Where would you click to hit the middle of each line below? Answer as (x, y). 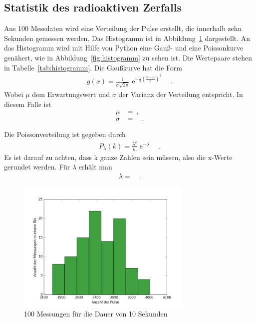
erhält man (95, 167)
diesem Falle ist (28, 104)
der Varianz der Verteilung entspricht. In (181, 94)
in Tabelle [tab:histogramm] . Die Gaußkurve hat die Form (93, 67)
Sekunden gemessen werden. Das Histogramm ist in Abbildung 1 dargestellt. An (127, 38)
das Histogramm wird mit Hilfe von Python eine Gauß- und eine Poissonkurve (124, 48)
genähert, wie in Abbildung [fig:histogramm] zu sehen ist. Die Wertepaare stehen (128, 57)
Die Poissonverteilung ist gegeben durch (65, 134)
